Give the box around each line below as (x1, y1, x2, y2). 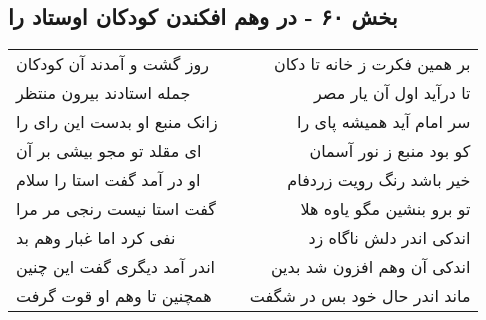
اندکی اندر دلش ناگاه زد (308, 226, 471, 250)
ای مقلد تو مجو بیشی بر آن (16, 139, 202, 163)
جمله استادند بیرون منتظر (16, 81, 191, 105)
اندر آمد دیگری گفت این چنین (16, 255, 216, 279)
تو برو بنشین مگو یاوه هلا (300, 197, 471, 221)
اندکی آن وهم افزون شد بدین (270, 255, 471, 279)
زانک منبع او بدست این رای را (16, 110, 218, 134)
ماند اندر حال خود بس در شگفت (249, 284, 471, 308)
